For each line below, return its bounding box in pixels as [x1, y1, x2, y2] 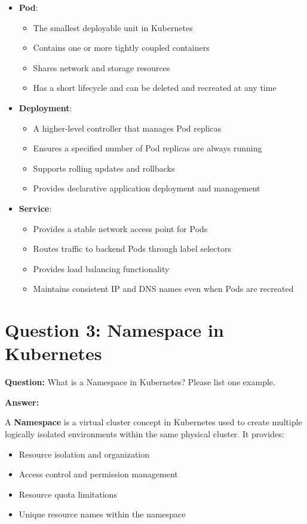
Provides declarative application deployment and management [33, 182, 260, 194]
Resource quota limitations [19, 488, 117, 500]
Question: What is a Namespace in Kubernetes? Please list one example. [5, 376, 275, 388]
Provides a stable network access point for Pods [33, 222, 208, 234]
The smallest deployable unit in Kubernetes [33, 21, 193, 33]
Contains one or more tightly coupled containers [33, 41, 210, 54]
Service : [19, 202, 52, 214]
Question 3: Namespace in [5, 318, 224, 342]
